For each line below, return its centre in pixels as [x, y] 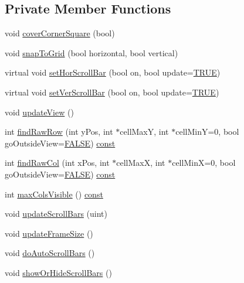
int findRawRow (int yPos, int [59, 132]
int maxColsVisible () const [54, 194]
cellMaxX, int [141, 163]
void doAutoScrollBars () [50, 253]
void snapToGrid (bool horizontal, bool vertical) [91, 52]
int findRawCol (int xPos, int [57, 163]
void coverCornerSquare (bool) [60, 33]
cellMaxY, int [144, 132]
